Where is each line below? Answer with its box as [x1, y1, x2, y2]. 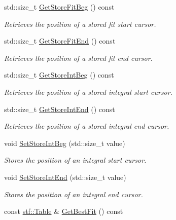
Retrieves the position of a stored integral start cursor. [4, 86, 172, 97]
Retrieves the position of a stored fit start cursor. [4, 18, 156, 29]
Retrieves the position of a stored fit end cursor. [4, 52, 153, 63]
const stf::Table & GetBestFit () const [4, 206, 123, 216]
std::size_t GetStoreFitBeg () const [4, 2, 115, 12]
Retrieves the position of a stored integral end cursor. [4, 121, 169, 131]
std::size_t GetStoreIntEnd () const [4, 103, 115, 114]
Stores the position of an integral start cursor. [4, 155, 147, 165]
